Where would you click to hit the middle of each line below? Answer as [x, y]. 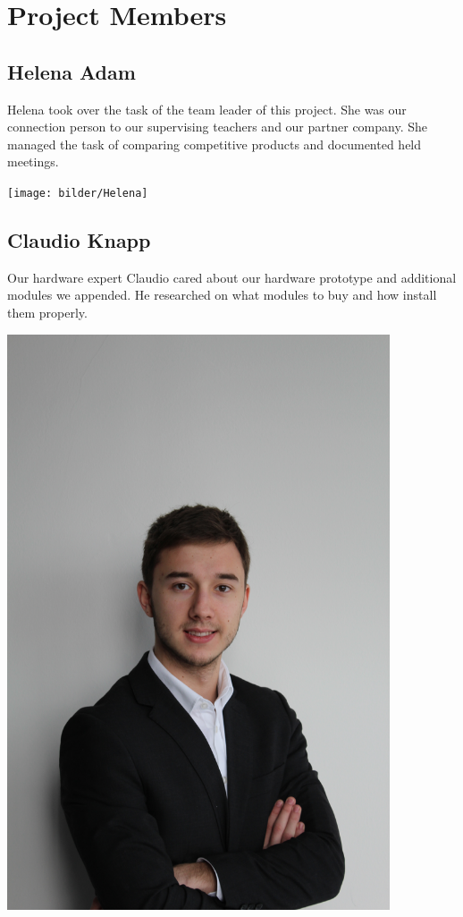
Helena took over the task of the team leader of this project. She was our [207, 109]
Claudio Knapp [79, 240]
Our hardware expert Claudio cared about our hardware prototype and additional [232, 277]
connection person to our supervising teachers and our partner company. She [218, 127]
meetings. [33, 161]
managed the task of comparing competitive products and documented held [215, 144]
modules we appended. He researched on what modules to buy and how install [222, 295]
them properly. [47, 312]
